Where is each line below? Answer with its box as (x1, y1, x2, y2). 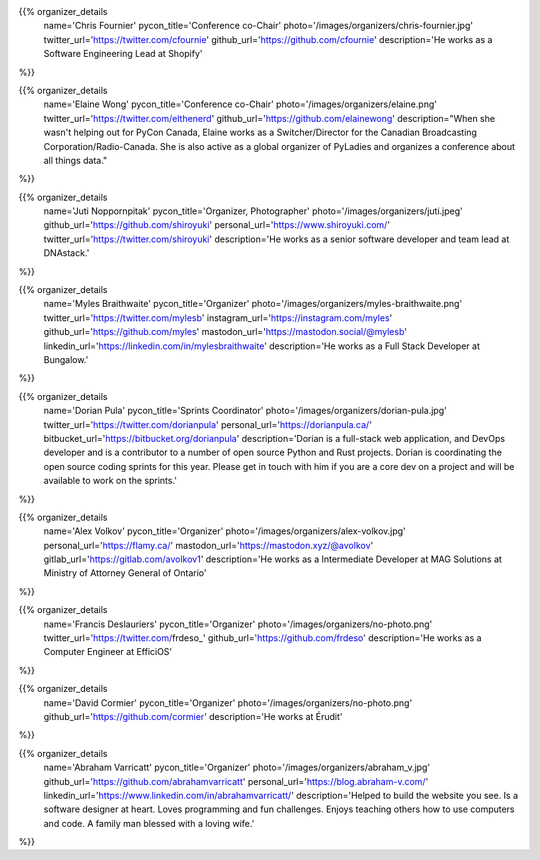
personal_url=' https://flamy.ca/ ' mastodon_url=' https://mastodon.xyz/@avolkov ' (43, 539, 374, 551)
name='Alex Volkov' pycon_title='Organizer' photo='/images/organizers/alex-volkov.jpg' (43, 525, 407, 537)
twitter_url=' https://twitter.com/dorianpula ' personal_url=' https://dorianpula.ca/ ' (43, 418, 372, 430)
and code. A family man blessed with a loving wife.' (43, 817, 255, 829)
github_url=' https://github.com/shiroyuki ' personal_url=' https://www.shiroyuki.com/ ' (43, 219, 390, 231)
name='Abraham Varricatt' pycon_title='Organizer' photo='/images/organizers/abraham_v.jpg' (43, 761, 430, 774)
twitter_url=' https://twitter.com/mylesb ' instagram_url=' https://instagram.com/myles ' (43, 311, 393, 324)
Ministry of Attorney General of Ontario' (43, 567, 207, 579)
